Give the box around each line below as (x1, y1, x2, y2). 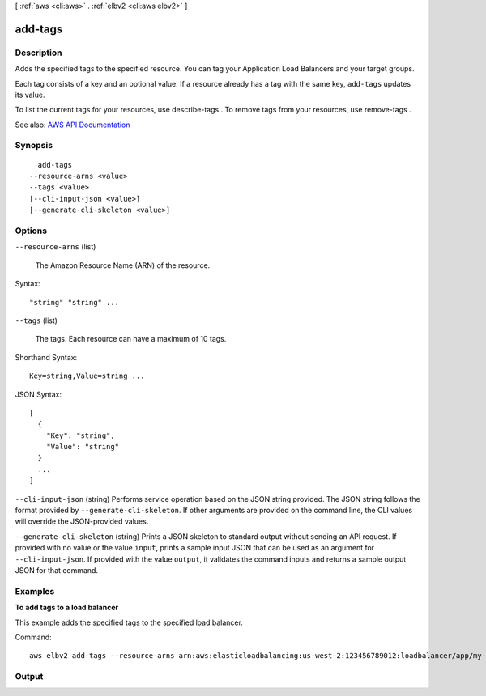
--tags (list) (15, 316, 58, 325)
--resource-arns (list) (15, 242, 96, 252)
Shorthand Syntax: (15, 352, 77, 362)
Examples (15, 585, 55, 596)
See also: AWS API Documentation (15, 120, 130, 129)
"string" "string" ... (29, 298, 120, 307)
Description (15, 47, 62, 58)
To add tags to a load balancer (15, 603, 119, 613)
